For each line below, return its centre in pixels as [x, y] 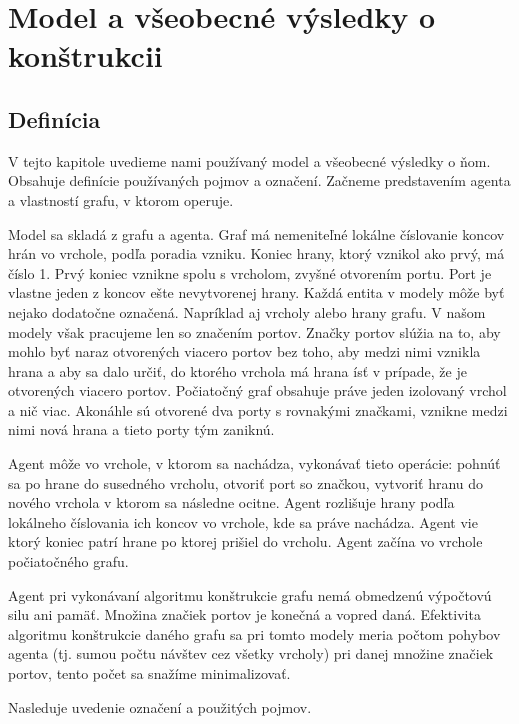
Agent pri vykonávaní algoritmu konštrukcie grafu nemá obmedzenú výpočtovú [250, 594]
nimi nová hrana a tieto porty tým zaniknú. [141, 429]
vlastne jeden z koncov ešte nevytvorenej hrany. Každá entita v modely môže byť [256, 292]
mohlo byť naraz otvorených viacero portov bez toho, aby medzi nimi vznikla [244, 351]
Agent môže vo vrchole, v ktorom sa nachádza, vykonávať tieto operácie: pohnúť [254, 463]
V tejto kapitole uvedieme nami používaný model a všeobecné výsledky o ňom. [249, 160]
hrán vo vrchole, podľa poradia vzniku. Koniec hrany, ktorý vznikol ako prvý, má [256, 253]
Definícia [54, 118]
